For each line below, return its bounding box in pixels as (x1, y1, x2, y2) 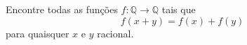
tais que (161, 2, 196, 16)
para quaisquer (6, 26, 69, 40)
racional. (97, 26, 134, 40)
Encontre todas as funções (6, 2, 118, 16)
